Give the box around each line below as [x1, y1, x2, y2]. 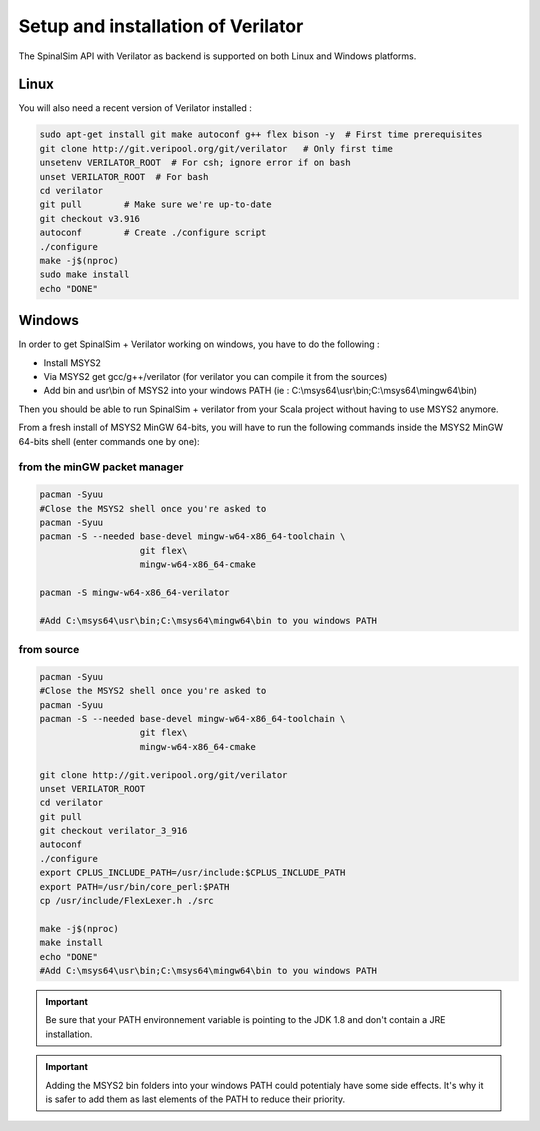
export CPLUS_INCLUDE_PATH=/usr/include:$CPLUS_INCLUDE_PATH [39, 867, 346, 879]
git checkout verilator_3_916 [39, 825, 188, 837]
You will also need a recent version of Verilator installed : [18, 102, 252, 114]
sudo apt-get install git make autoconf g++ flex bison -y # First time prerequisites [39, 129, 483, 140]
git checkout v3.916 [39, 213, 140, 224]
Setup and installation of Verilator [18, 15, 304, 37]
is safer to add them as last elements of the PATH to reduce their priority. [45, 1093, 346, 1105]
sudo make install [39, 269, 130, 280]
